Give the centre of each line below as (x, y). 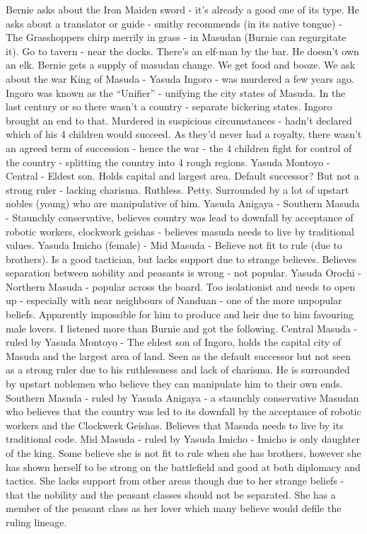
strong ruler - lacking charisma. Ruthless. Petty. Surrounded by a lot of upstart (177, 189)
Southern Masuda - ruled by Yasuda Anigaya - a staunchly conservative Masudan (182, 397)
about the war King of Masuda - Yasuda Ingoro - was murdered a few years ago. (180, 78)
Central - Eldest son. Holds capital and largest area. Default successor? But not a (182, 176)
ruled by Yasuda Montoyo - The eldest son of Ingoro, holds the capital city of (174, 342)
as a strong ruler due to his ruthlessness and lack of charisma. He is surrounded (178, 370)
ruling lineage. (36, 522)
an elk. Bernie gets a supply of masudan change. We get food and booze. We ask (181, 65)
